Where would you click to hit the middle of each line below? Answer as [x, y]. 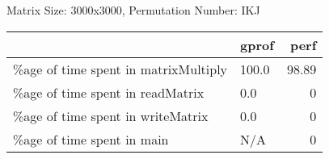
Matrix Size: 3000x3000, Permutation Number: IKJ [133, 10]
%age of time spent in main [91, 139]
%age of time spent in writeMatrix [111, 115]
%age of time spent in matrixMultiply [120, 69]
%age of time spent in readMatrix [109, 92]
